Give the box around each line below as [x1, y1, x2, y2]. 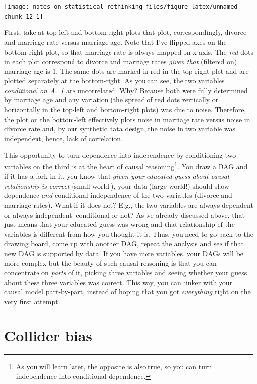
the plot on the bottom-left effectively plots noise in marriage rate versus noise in [4, 114, 250, 124]
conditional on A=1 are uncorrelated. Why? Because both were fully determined [4, 85, 248, 95]
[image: [4, 3, 30, 10]
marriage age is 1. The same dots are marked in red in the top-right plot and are [4, 65, 249, 76]
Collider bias [4, 325, 92, 345]
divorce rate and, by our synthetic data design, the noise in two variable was [4, 124, 235, 134]
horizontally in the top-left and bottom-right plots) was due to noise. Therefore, [4, 104, 246, 115]
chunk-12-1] [4, 13, 43, 20]
